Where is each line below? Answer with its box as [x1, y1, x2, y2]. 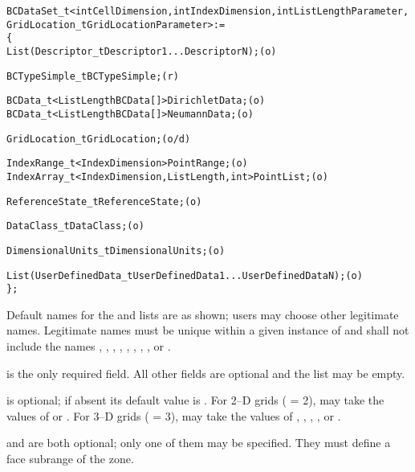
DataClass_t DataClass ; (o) [6, 220, 144, 232]
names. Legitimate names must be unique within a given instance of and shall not [6, 322, 409, 339]
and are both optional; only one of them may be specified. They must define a [6, 434, 391, 451]
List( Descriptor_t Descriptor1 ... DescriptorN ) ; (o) [6, 45, 277, 57]
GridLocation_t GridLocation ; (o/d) [6, 133, 191, 145]
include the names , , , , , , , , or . [6, 338, 171, 355]
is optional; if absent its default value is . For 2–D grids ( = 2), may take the [6, 392, 384, 408]
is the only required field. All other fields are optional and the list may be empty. [6, 364, 405, 381]
